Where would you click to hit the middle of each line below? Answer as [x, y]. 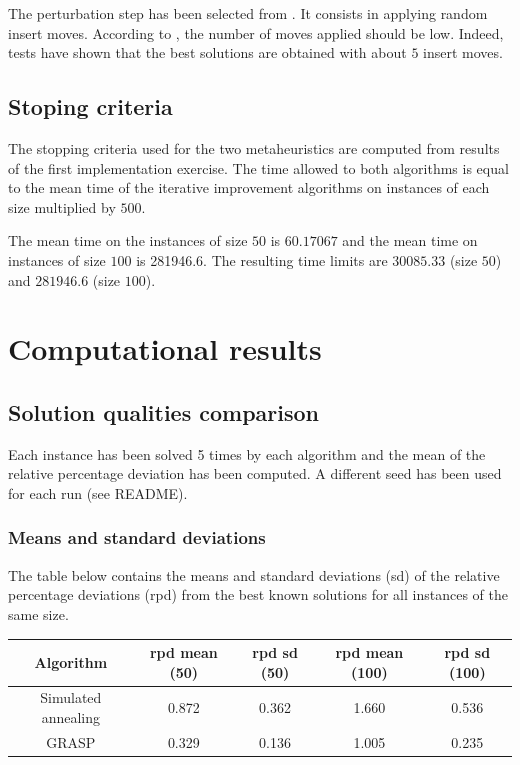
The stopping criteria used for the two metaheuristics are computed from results [254, 147]
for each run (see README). [98, 492]
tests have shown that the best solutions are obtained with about [207, 52]
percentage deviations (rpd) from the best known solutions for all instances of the [258, 594]
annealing [70, 717]
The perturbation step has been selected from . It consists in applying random [248, 13]
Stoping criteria [90, 106]
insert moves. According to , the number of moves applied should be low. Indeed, [256, 32]
